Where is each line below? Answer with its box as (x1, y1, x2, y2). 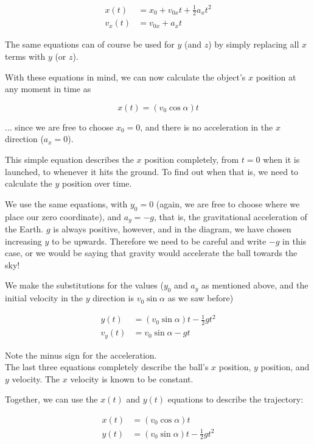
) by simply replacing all (208, 38, 299, 51)
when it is (263, 152, 300, 165)
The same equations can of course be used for (5, 38, 175, 51)
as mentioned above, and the (201, 279, 309, 292)
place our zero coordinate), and (5, 210, 122, 223)
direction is (92, 292, 134, 304)
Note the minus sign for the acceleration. (5, 348, 157, 361)
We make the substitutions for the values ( (5, 279, 164, 292)
